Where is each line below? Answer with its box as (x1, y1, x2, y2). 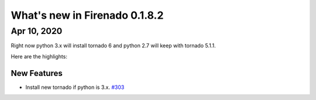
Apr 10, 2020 (11, 26, 63, 36)
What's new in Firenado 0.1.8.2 (11, 9, 164, 22)
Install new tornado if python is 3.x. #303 (25, 84, 125, 91)
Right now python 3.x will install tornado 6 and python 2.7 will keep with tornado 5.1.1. (11, 42, 216, 49)
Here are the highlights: (11, 53, 67, 60)
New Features (11, 68, 63, 78)
